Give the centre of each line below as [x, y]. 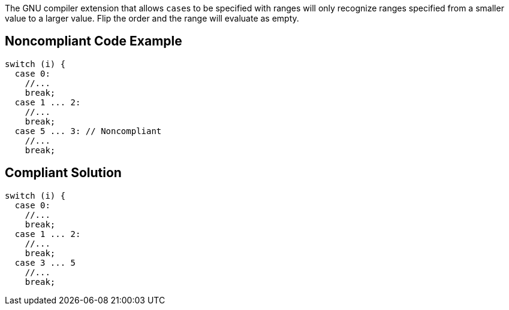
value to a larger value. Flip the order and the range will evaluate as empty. [152, 18]
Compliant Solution [63, 173]
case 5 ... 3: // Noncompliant [88, 131]
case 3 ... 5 [45, 262]
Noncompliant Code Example [94, 41]
